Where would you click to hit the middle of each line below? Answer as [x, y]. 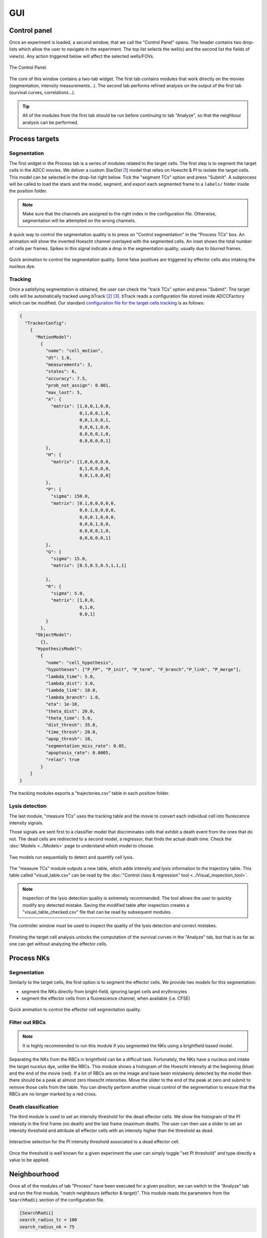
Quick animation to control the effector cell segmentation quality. [75, 1010]
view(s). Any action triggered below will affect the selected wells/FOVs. [82, 56]
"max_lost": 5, [64, 392]
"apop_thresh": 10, [69, 739]
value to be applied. [29, 1160]
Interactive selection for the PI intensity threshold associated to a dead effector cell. [94, 1142]
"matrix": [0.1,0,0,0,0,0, [83, 503]
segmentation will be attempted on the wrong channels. [79, 221]
